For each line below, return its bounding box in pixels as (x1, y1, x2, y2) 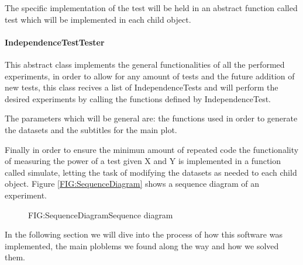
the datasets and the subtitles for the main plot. (5, 123, 177, 135)
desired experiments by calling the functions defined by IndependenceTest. (5, 92, 271, 104)
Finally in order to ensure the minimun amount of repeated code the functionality (5, 143, 299, 155)
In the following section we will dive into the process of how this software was (5, 228, 283, 240)
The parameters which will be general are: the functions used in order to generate (5, 112, 298, 124)
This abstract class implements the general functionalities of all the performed (5, 58, 285, 70)
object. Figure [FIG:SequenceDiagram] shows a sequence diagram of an (5, 177, 260, 190)
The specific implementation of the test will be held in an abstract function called (5, 2, 298, 13)
